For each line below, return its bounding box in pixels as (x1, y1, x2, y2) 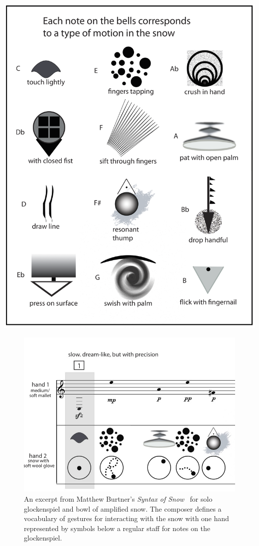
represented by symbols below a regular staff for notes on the (24, 523, 210, 533)
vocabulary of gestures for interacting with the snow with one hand (24, 513, 229, 524)
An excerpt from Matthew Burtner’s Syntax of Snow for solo (24, 493, 213, 504)
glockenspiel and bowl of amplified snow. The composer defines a (24, 503, 222, 514)
